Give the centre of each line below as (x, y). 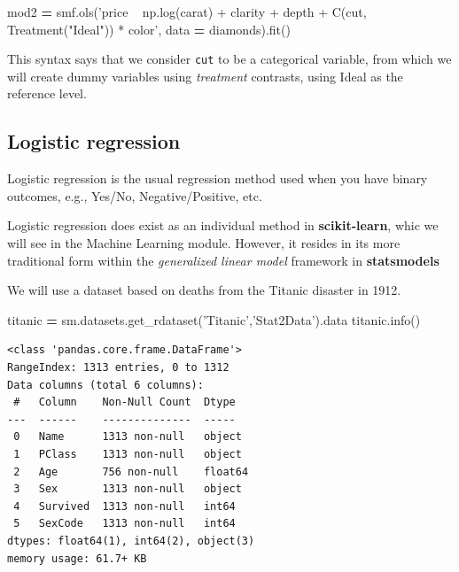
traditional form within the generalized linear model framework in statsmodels (223, 260)
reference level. (47, 93)
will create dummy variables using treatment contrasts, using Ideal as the (205, 76)
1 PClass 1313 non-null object (128, 454)
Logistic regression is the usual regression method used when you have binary (218, 178)
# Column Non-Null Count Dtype (124, 402)
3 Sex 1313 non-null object (128, 489)
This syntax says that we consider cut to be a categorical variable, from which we (229, 59)
